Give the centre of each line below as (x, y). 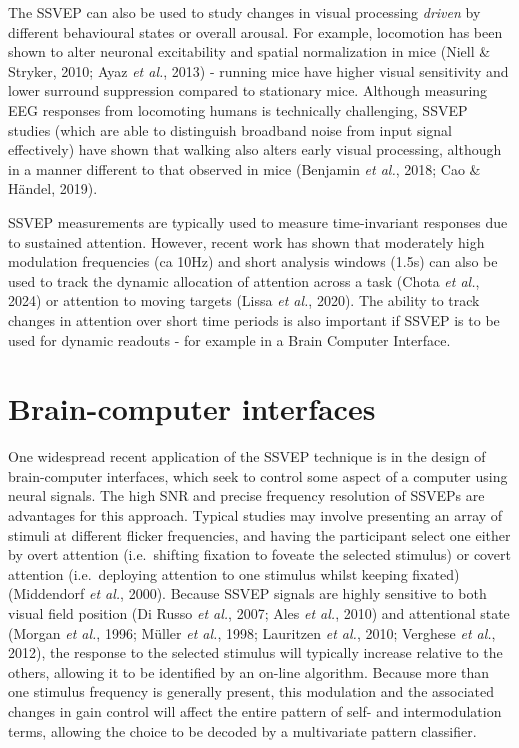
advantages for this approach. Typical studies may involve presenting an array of (255, 515)
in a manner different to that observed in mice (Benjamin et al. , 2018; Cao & (244, 168)
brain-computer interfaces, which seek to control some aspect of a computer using (258, 475)
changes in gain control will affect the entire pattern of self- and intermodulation (255, 710)
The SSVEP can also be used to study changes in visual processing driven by (244, 12)
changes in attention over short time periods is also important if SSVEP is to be (254, 319)
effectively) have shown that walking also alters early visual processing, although (255, 149)
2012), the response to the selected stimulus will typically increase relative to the (255, 652)
